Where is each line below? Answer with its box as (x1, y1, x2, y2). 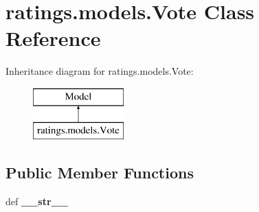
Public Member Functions (5, 162, 194, 183)
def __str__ (5, 194, 68, 209)
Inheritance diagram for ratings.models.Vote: (5, 64, 194, 78)
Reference (5, 24, 101, 52)
